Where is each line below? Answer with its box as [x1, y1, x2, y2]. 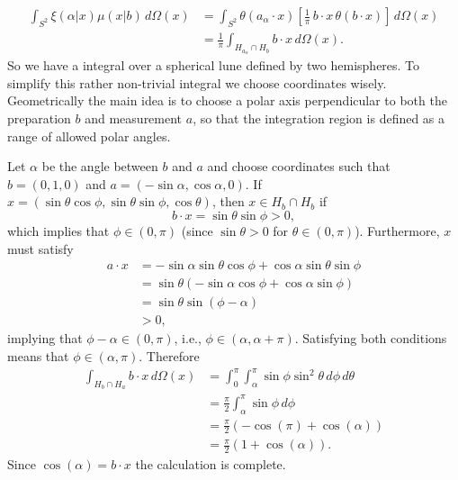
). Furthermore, [355, 222, 440, 240]
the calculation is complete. [135, 455, 286, 474]
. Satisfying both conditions [294, 329, 447, 348]
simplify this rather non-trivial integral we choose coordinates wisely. [7, 73, 387, 92]
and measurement [85, 109, 183, 128]
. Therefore [139, 346, 200, 365]
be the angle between [41, 157, 158, 176]
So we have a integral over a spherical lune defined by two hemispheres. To [7, 56, 420, 75]
